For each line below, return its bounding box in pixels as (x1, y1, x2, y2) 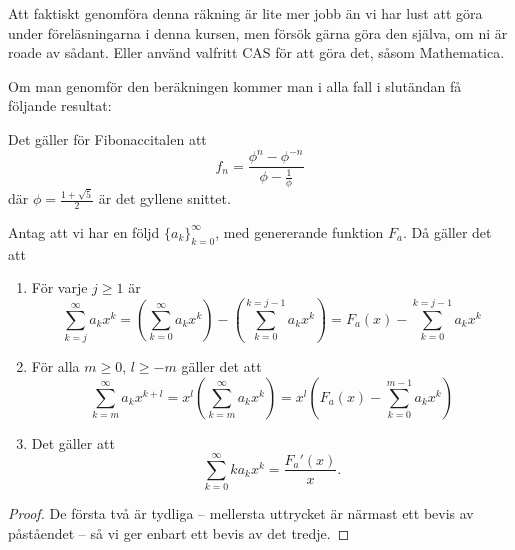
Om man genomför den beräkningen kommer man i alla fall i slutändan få (8, 75, 462, 96)
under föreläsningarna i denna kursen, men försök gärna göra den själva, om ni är (8, 22, 508, 43)
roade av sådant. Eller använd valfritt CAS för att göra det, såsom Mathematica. (8, 42, 505, 63)
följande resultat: (8, 95, 112, 116)
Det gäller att (31, 432, 115, 453)
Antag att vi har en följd (8, 221, 160, 242)
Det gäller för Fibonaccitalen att (8, 128, 207, 149)
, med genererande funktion (215, 221, 384, 242)
